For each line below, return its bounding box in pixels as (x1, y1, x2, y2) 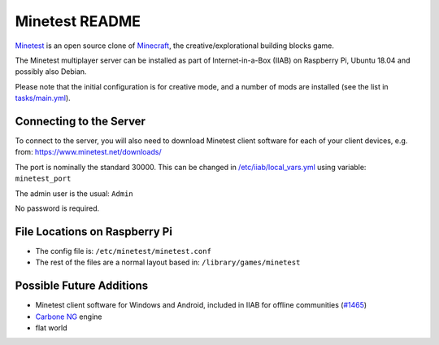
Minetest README (15, 12, 141, 30)
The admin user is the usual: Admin (15, 188, 133, 199)
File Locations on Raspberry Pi (15, 225, 172, 238)
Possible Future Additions (15, 279, 149, 293)
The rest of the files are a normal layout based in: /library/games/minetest (35, 257, 301, 268)
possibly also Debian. (15, 67, 87, 76)
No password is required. (15, 203, 100, 213)
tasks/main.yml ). (15, 94, 71, 103)
